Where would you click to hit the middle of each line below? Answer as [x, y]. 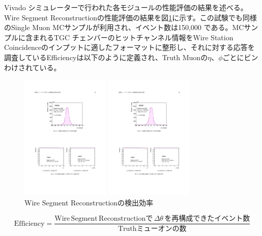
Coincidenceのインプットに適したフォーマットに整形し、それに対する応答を [129, 47]
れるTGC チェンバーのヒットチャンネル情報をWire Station [136, 37]
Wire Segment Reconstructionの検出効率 [89, 202]
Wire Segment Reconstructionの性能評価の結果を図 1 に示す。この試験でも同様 [130, 17]
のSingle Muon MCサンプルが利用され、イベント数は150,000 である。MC [124, 27]
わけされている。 [33, 67]
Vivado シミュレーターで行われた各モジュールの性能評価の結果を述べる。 [126, 7]
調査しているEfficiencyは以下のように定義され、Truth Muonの [106, 57]
